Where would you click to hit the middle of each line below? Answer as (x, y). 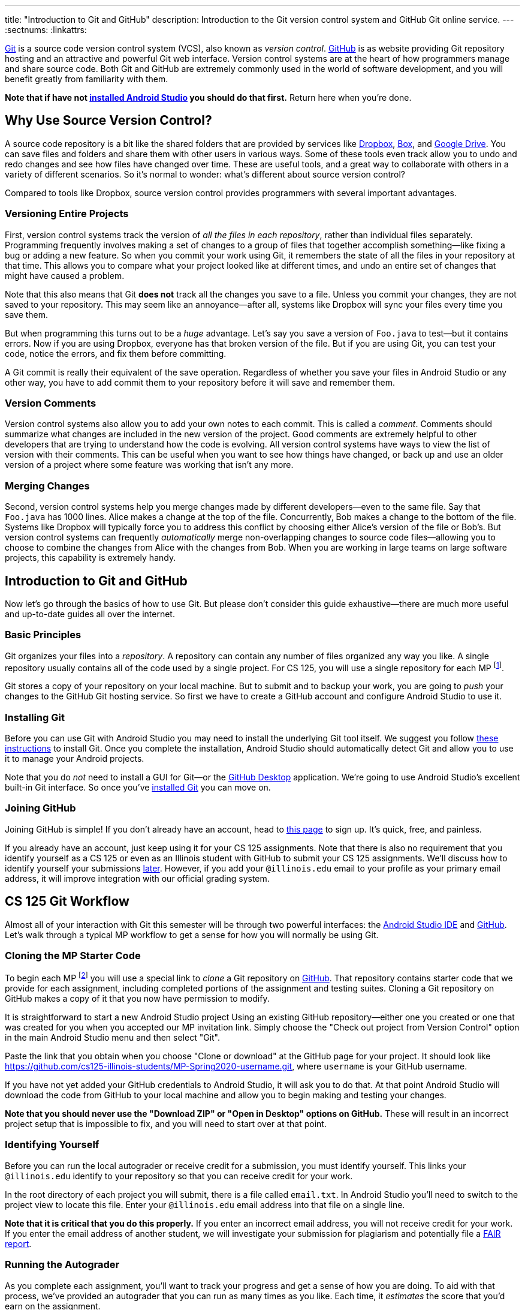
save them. (27, 314)
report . (18, 1243)
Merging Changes (47, 486)
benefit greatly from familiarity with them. (87, 79)
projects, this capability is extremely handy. (90, 558)
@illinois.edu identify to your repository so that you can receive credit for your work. (179, 1176)
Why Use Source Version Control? (108, 121)
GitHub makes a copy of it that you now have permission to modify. (137, 999)
